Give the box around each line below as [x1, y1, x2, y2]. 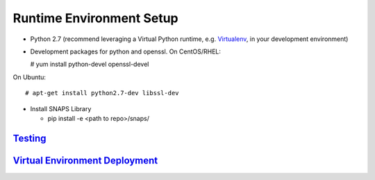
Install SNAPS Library [30, 104, 92, 113]
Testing [12, 132, 47, 144]
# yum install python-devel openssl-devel [30, 60, 149, 69]
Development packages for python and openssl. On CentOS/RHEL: [30, 47, 222, 56]
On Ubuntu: [12, 73, 47, 81]
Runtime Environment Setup [12, 10, 178, 26]
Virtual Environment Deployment [12, 154, 158, 166]
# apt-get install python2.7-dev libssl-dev [25, 89, 180, 97]
